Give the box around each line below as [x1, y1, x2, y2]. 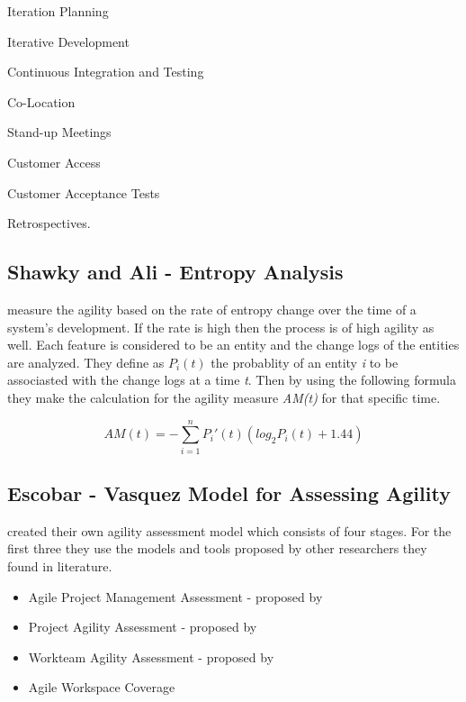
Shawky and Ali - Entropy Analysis [7, 258, 344, 286]
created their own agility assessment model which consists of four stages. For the [7, 521, 452, 540]
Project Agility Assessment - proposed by [28, 617, 257, 636]
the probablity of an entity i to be [211, 352, 399, 371]
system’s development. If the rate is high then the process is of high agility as [7, 317, 435, 336]
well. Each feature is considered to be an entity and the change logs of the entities [7, 335, 460, 354]
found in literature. [7, 557, 112, 576]
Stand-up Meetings [7, 123, 112, 141]
